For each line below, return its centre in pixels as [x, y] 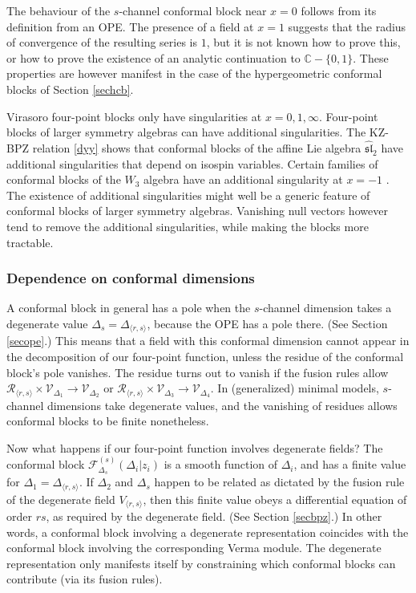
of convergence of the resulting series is [102, 42]
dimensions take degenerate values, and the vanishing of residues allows [222, 405]
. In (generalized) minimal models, [295, 388]
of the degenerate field [61, 499]
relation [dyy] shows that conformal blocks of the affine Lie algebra [197, 147]
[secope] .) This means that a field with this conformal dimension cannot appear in [208, 341]
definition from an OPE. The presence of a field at [130, 26]
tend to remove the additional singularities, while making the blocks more [188, 226]
